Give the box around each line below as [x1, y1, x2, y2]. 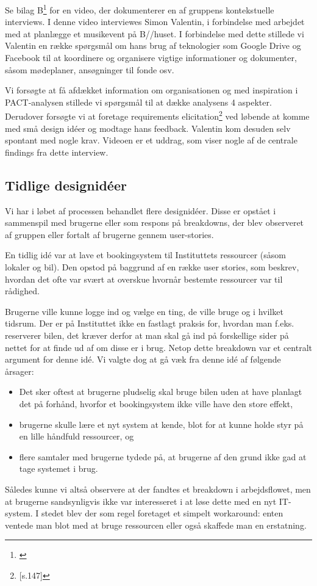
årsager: [5, 364, 34, 377]
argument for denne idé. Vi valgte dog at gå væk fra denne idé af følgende [5, 353, 281, 366]
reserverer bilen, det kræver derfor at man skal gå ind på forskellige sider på [5, 328, 289, 341]
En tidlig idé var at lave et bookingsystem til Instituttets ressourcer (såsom [5, 248, 286, 261]
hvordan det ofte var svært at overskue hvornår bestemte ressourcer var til [5, 272, 283, 285]
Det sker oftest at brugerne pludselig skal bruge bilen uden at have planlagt [19, 385, 302, 398]
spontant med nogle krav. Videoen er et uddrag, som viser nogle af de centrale [5, 134, 297, 146]
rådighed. [5, 284, 40, 297]
